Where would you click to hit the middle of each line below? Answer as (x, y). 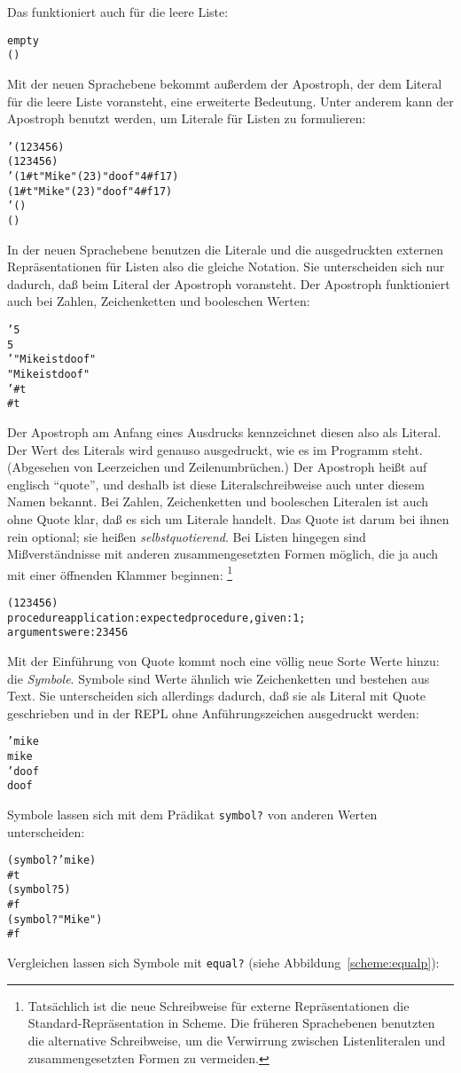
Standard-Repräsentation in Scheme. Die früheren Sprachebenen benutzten (231, 1023)
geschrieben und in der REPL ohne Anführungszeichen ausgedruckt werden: (213, 713)
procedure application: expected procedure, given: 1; (156, 618)
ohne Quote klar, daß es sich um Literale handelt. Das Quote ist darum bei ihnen (228, 518)
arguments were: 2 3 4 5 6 (68, 633)
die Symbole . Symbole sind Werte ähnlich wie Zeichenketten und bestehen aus (219, 678)
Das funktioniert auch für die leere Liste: (118, 12)
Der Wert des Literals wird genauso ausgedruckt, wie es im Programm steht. (215, 449)
